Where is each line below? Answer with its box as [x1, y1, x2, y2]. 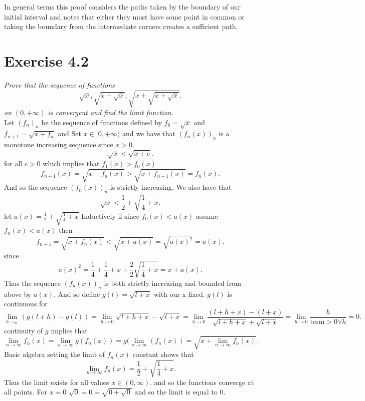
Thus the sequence [4, 277, 61, 288]
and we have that [122, 128, 175, 139]
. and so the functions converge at [150, 376, 254, 387]
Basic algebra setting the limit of [4, 349, 105, 359]
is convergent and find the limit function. [48, 107, 173, 118]
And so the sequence [4, 182, 67, 192]
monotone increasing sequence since [4, 139, 113, 150]
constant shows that [132, 349, 194, 359]
